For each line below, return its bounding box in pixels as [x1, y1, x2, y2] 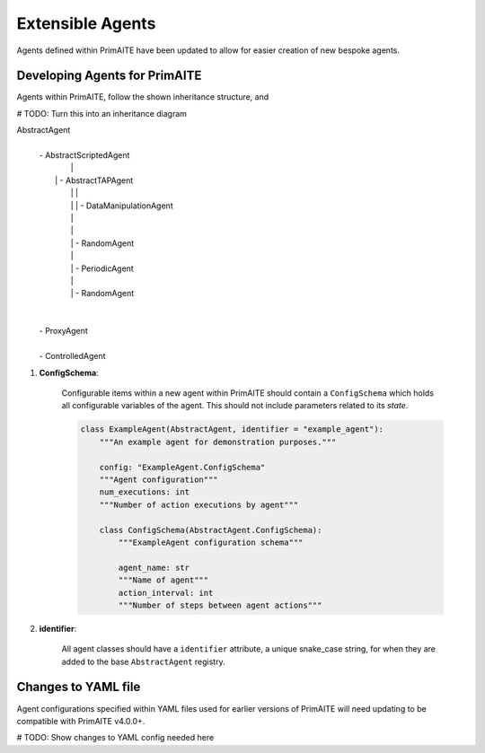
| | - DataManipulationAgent [70, 200, 174, 211]
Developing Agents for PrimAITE [16, 68, 202, 83]
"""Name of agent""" [118, 575, 209, 585]
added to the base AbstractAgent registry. [61, 656, 225, 667]
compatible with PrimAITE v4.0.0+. [16, 715, 145, 726]
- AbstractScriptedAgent [39, 150, 130, 161]
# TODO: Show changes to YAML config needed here [16, 732, 215, 743]
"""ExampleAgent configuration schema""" [118, 537, 304, 547]
